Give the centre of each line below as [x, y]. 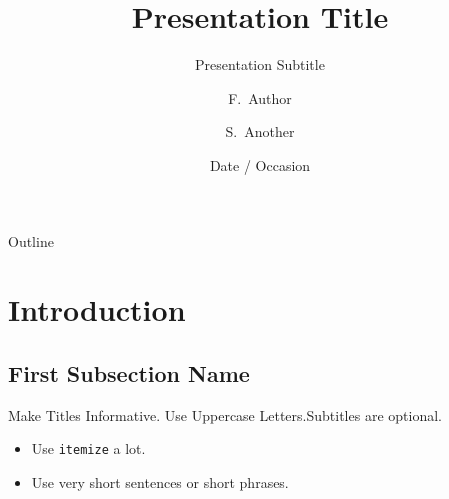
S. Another [260, 131]
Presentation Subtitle [260, 64]
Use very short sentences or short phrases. [160, 481]
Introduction [97, 309]
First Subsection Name [129, 372]
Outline [31, 240]
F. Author [260, 97]
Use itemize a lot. [88, 448]
